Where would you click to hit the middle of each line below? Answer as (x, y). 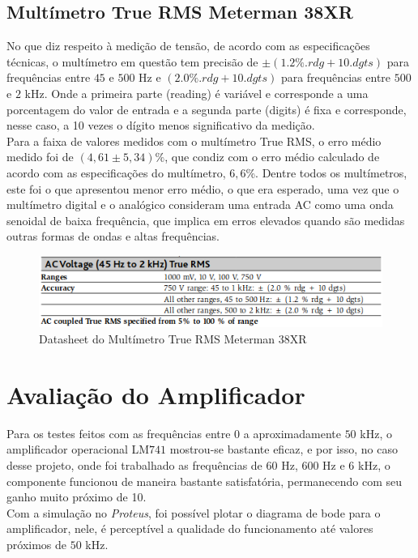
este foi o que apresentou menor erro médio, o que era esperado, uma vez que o (203, 188)
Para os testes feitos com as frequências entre (119, 433)
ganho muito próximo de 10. (77, 497)
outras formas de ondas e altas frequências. (113, 236)
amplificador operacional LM (78, 449)
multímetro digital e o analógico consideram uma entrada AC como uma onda (200, 204)
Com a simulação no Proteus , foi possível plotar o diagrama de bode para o (194, 512)
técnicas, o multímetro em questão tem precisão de (132, 61)
